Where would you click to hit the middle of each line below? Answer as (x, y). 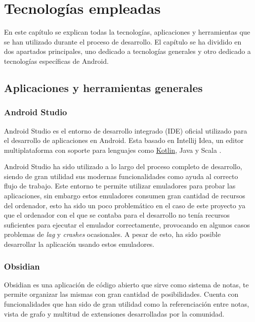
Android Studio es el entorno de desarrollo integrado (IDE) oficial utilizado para (126, 130)
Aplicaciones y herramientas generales (103, 87)
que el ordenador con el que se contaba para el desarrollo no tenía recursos (117, 215)
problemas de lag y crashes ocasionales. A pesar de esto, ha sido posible (112, 234)
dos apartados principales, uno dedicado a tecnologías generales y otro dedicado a (127, 51)
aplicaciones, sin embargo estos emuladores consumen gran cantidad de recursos (125, 196)
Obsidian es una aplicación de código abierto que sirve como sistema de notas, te (127, 284)
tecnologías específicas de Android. (56, 61)
